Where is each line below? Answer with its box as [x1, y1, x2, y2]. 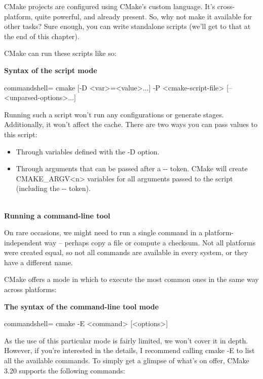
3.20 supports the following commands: [4, 365, 125, 375]
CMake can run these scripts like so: [4, 48, 117, 58]
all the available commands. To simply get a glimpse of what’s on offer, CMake [4, 355, 249, 366]
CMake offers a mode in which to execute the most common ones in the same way [4, 274, 259, 285]
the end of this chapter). [4, 30, 80, 41]
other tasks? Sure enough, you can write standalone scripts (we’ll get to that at [4, 21, 251, 31]
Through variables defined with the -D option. [16, 146, 160, 156]
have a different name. [4, 257, 73, 267]
